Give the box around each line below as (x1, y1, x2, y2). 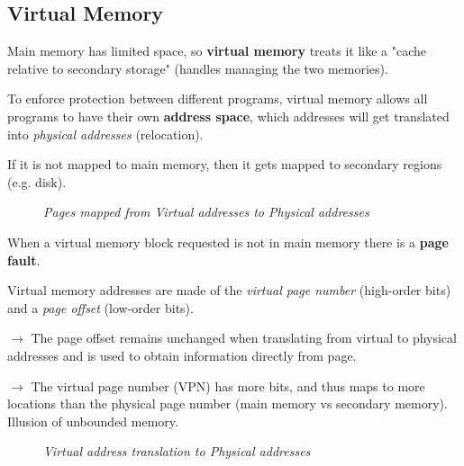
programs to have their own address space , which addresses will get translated (7, 106, 450, 125)
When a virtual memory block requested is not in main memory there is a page (7, 232, 449, 251)
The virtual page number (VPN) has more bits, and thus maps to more (31, 376, 425, 395)
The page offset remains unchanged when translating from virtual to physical (31, 328, 457, 347)
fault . (7, 250, 41, 269)
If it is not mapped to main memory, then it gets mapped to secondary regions (7, 155, 442, 174)
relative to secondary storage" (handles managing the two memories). (7, 58, 388, 77)
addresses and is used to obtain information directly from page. (7, 345, 357, 364)
